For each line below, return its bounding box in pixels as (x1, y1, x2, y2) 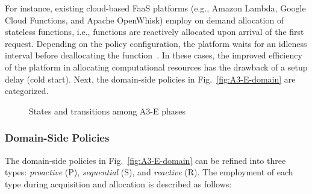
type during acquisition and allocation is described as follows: (5, 177, 232, 190)
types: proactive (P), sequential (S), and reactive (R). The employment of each (5, 166, 293, 178)
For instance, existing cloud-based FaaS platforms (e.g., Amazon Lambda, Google (5, 2, 306, 14)
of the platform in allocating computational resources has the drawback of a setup (5, 60, 308, 73)
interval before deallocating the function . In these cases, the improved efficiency (5, 49, 302, 61)
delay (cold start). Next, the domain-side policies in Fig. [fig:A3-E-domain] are (5, 72, 296, 85)
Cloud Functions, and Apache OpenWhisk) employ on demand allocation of (5, 13, 284, 26)
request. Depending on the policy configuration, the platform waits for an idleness (5, 37, 307, 49)
